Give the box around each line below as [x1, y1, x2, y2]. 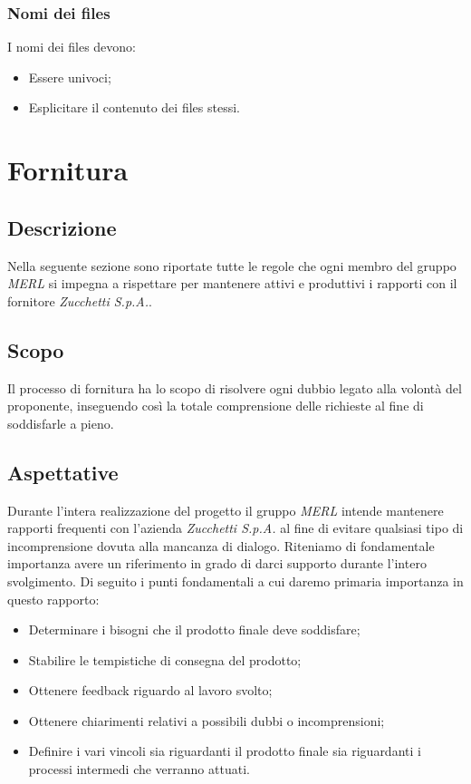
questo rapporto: [7, 589, 100, 608]
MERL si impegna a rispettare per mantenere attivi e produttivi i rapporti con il [7, 274, 457, 293]
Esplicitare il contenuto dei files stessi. [28, 98, 240, 117]
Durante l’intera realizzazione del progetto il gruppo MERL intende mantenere [7, 500, 444, 519]
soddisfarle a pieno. [7, 413, 114, 432]
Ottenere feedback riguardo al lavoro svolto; [28, 681, 273, 700]
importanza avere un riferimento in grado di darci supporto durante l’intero [7, 554, 427, 573]
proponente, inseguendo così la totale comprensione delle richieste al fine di [7, 396, 424, 415]
